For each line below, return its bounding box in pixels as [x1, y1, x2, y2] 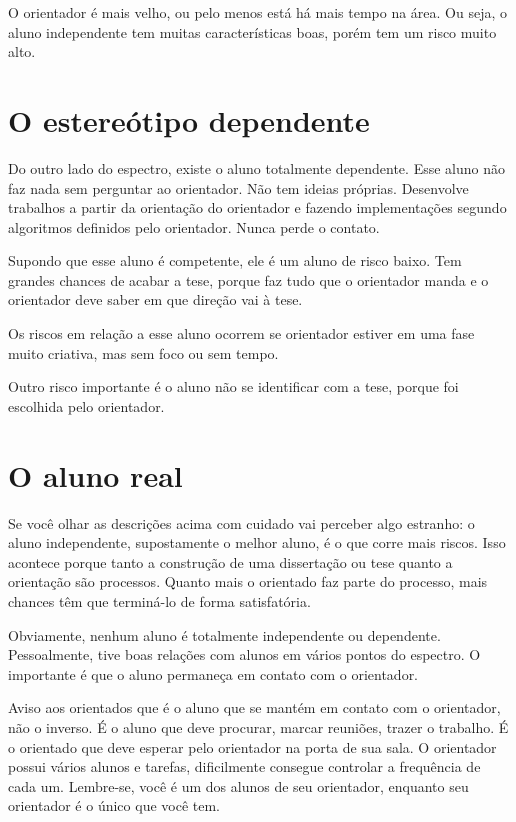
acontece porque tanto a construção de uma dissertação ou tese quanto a [8, 551, 453, 572]
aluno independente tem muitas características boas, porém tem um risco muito [8, 21, 497, 42]
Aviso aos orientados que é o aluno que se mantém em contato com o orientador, [8, 697, 501, 718]
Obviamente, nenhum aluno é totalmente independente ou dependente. [8, 624, 441, 645]
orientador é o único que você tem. [8, 795, 221, 816]
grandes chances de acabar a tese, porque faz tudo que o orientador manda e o [8, 269, 489, 290]
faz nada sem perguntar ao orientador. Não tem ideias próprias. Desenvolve [8, 177, 469, 198]
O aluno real [8, 454, 183, 495]
